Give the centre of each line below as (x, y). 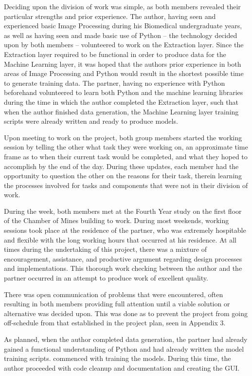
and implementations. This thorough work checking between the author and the (123, 268)
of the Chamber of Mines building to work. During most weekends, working (117, 220)
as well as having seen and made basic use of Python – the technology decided (121, 35)
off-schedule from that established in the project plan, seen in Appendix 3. (115, 323)
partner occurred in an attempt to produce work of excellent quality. (106, 278)
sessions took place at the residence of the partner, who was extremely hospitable (125, 230)
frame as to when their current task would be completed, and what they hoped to (126, 156)
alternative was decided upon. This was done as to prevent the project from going (126, 313)
